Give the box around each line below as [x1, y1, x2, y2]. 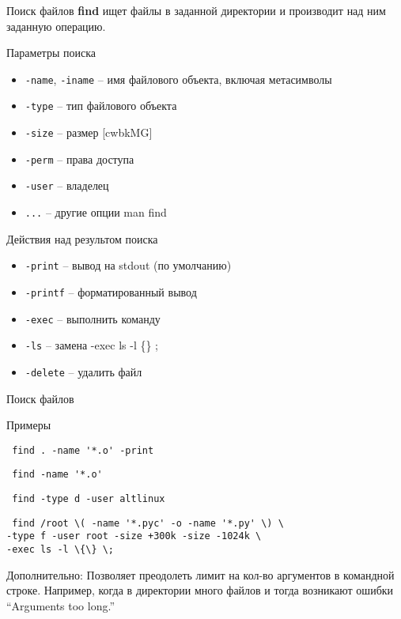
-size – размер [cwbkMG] [25, 124, 153, 141]
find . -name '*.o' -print [12, 444, 154, 456]
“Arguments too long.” [6, 597, 115, 613]
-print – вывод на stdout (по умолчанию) [25, 257, 232, 274]
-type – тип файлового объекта [25, 97, 177, 114]
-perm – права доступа [25, 150, 134, 167]
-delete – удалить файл [25, 363, 142, 379]
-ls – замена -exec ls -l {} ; [25, 337, 158, 353]
